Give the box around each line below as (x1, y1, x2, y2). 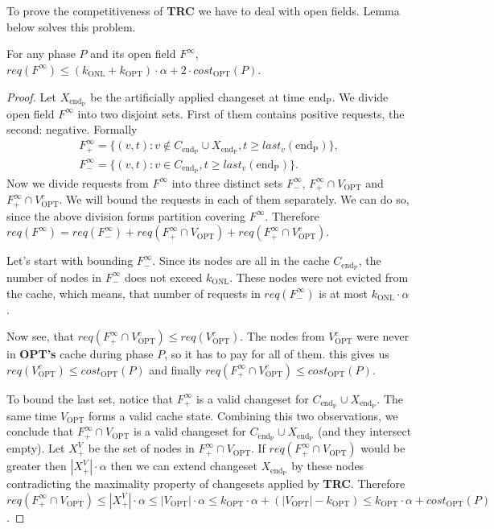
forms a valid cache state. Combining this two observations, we (88, 407, 398, 424)
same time (6, 407, 57, 424)
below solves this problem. (6, 18, 136, 35)
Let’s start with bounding (6, 252, 134, 269)
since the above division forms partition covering (6, 207, 246, 224)
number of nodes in (6, 268, 101, 285)
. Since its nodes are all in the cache (152, 252, 330, 269)
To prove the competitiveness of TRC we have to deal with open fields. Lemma (6, 2, 400, 19)
